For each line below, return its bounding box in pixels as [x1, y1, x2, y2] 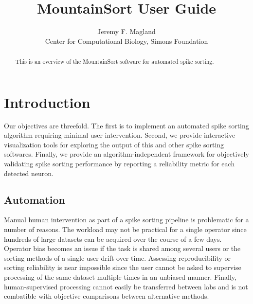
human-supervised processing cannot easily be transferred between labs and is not [4, 281, 248, 291]
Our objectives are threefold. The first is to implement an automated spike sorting [4, 120, 249, 130]
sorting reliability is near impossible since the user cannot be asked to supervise [4, 262, 241, 272]
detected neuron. [4, 168, 54, 178]
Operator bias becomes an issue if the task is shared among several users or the [4, 243, 241, 253]
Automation [4, 192, 65, 207]
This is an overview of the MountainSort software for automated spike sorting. [15, 57, 214, 66]
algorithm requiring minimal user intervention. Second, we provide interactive [4, 130, 235, 140]
